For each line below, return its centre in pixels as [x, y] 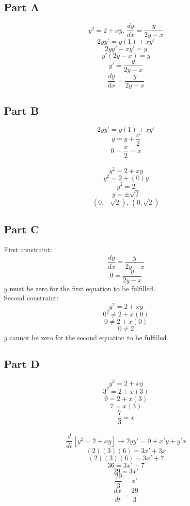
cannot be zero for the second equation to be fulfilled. [89, 338]
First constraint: [28, 249]
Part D [22, 364]
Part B [22, 110]
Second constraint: [31, 298]
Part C [22, 229]
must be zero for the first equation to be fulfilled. [82, 288]
